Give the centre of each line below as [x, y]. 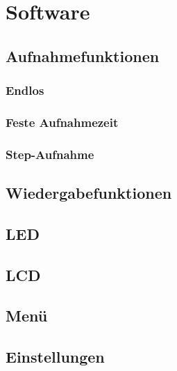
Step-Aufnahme [50, 154]
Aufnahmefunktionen [83, 55]
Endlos [25, 90]
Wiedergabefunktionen [89, 193]
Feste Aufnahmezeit [62, 122]
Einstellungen [55, 357]
